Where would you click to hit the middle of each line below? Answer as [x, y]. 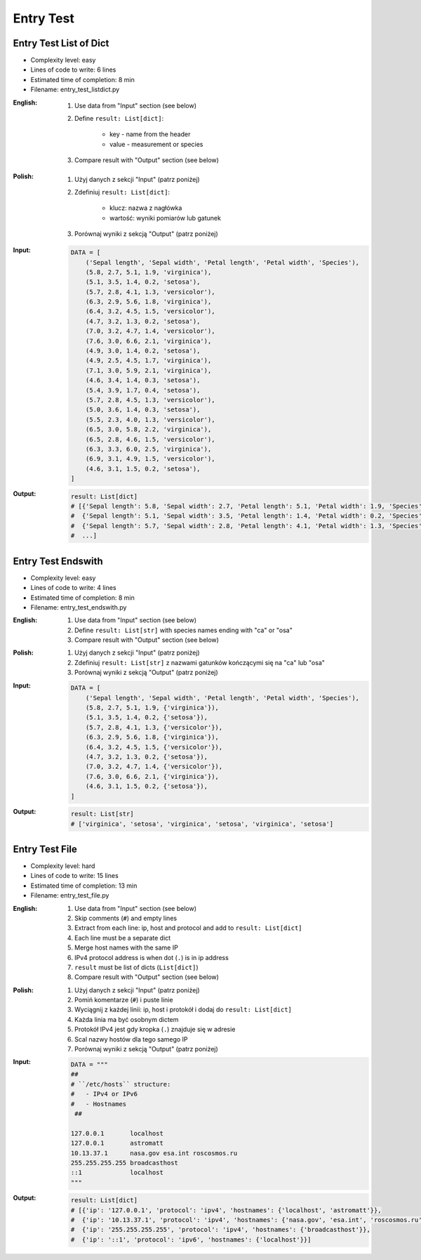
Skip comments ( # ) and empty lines [126, 918]
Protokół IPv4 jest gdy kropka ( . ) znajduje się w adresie [155, 1030]
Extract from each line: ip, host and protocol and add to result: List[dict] [188, 928]
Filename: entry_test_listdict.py [75, 90]
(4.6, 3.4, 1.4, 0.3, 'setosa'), [143, 380]
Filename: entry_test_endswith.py [79, 607]
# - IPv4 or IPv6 [104, 1094]
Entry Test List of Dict [61, 43]
